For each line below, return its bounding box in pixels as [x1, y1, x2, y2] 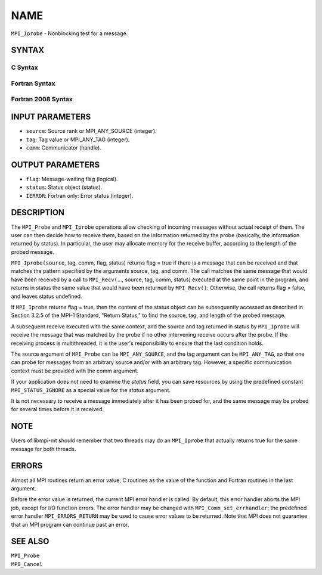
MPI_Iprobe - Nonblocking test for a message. [11, 30, 128, 37]
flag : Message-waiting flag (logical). [26, 175, 119, 182]
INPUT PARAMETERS [11, 112, 91, 122]
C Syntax [11, 63, 38, 72]
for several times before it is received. [11, 406, 104, 413]
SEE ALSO [11, 536, 49, 546]
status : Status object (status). [26, 184, 103, 191]
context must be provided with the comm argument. [11, 367, 139, 374]
